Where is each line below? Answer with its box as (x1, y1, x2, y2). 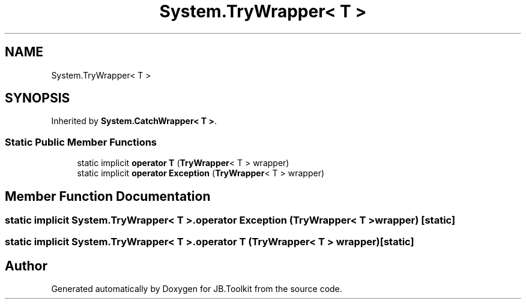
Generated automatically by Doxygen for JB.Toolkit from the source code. (51, 284, 342, 294)
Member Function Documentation (5, 188, 211, 204)
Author (5, 258, 47, 273)
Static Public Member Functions (5, 136, 157, 148)
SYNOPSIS (5, 91, 70, 106)
